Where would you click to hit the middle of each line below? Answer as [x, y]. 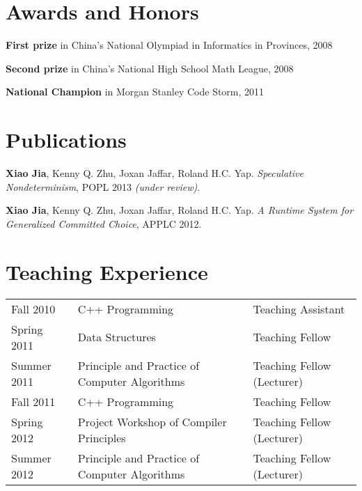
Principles [102, 437]
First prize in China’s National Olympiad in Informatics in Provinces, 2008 [169, 45]
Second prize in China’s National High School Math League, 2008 [150, 68]
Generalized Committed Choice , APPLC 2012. [104, 223]
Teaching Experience [107, 271]
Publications [66, 140]
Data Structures [117, 337]
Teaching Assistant [299, 309]
